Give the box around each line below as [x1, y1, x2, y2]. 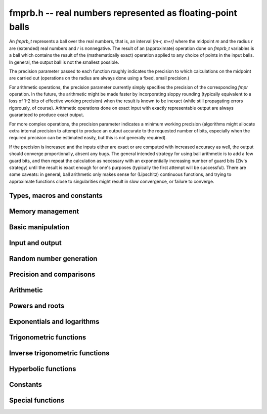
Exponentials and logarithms [9, 317, 100, 326]
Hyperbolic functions [9, 365, 76, 373]
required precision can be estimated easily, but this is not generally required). [9, 135, 167, 141]
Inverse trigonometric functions [9, 349, 110, 357]
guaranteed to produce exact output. [9, 112, 84, 118]
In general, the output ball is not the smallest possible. [9, 59, 120, 65]
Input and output [9, 239, 62, 247]
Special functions [9, 396, 65, 405]
